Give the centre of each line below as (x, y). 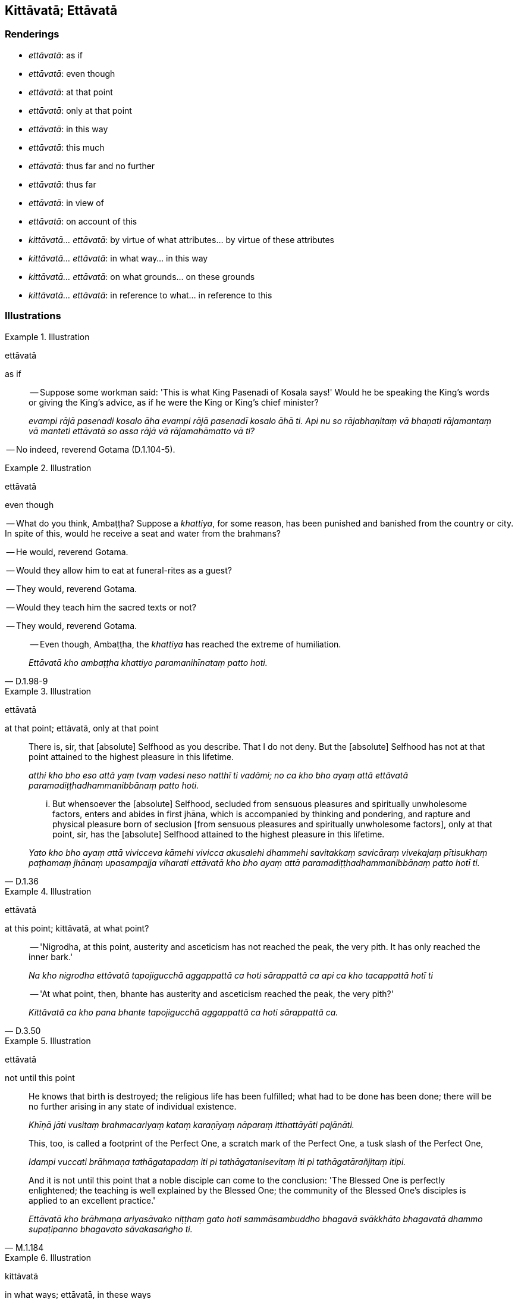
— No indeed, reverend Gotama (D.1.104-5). (91, 449)
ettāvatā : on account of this (83, 221)
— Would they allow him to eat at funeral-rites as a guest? (119, 570)
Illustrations (33, 316)
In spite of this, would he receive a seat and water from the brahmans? (143, 533)
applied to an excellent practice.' (92, 1200)
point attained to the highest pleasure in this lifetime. (131, 756)
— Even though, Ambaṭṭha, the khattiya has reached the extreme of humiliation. (186, 644)
